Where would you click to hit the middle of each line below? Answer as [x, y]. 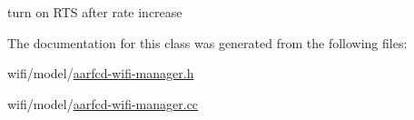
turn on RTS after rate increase [95, 12]
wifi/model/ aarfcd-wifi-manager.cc [103, 103]
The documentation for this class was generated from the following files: [207, 42]
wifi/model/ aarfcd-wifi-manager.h [101, 73]
